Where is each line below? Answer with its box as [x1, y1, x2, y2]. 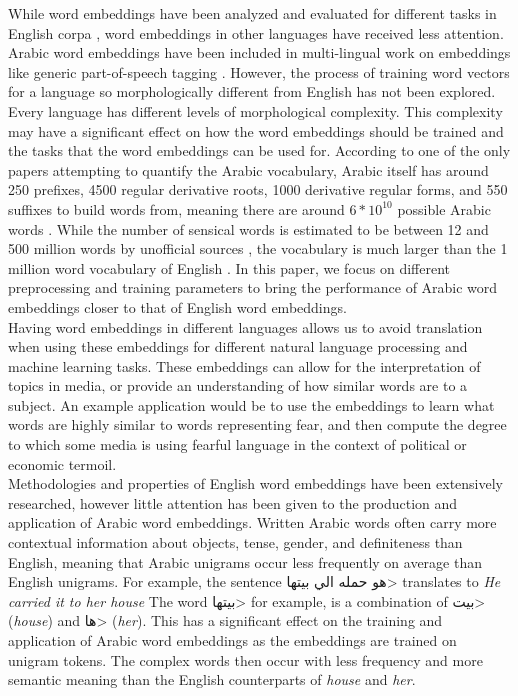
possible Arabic [397, 198, 491, 219]
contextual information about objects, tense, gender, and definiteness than [8, 532, 463, 553]
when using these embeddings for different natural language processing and [8, 336, 468, 357]
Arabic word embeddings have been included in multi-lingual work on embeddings [8, 42, 511, 63]
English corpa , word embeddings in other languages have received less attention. [8, 22, 504, 43]
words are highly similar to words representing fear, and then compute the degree [8, 414, 507, 435]
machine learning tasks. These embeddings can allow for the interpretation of [8, 355, 481, 376]
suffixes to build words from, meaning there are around [8, 198, 345, 219]
